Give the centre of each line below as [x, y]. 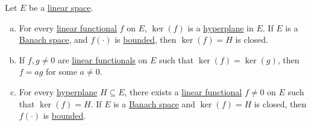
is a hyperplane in [221, 27]
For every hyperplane [58, 91]
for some [61, 71]
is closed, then [280, 103]
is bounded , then [146, 39]
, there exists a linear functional [183, 91]
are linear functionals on [102, 59]
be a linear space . [61, 7]
